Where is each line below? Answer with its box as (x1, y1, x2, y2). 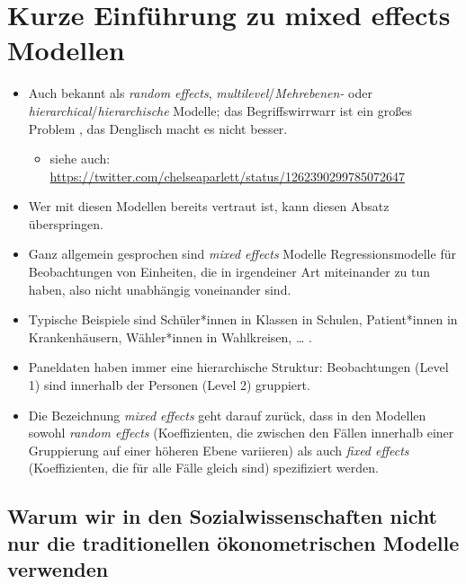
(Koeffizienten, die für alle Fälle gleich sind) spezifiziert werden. (28, 458, 379, 477)
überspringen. (28, 214, 103, 233)
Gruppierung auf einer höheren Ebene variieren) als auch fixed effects (28, 440, 409, 459)
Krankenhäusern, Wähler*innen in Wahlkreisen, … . (28, 327, 312, 346)
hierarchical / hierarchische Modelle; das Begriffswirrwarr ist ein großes (28, 101, 412, 119)
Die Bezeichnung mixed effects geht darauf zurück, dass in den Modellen (28, 405, 426, 424)
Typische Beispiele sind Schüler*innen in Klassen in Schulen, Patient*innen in (28, 310, 458, 329)
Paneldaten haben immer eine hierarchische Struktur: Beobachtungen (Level (28, 358, 449, 376)
